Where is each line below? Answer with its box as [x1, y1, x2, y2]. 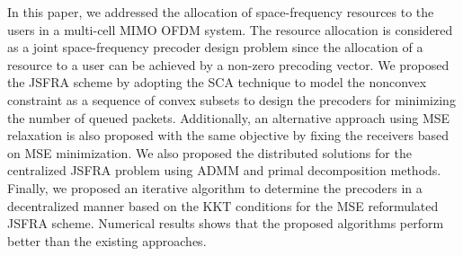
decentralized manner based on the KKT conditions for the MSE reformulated [7, 196, 439, 215]
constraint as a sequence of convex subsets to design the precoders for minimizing [7, 90, 456, 109]
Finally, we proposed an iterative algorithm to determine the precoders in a [7, 178, 423, 197]
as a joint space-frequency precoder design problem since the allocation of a [7, 38, 423, 57]
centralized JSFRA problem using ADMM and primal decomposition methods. [7, 161, 441, 180]
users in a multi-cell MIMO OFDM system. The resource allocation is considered [7, 20, 453, 39]
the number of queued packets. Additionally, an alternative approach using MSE [7, 108, 450, 127]
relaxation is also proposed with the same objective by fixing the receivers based [7, 126, 449, 145]
